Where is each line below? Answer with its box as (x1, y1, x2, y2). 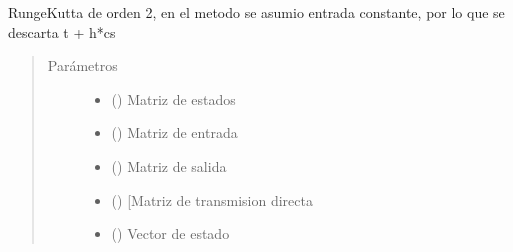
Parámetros (47, 55, 118, 76)
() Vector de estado (111, 223, 230, 244)
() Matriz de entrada (111, 122, 238, 143)
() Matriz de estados (111, 88, 236, 109)
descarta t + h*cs (8, 21, 116, 42)
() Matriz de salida (111, 155, 227, 176)
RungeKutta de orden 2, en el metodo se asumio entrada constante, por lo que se (8, 2, 505, 22)
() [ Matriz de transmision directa (111, 189, 313, 210)
